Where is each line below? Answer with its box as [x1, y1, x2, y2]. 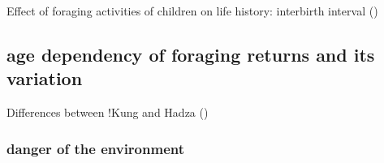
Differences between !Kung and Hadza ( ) [6, 104, 209, 121]
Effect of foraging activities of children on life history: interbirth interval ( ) [6, 2, 378, 19]
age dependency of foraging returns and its [6, 41, 375, 66]
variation [6, 66, 83, 91]
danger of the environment [6, 138, 185, 158]
